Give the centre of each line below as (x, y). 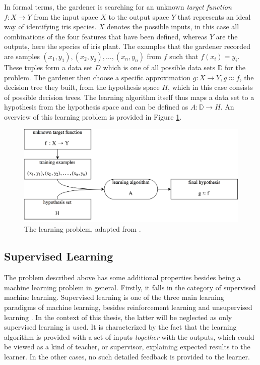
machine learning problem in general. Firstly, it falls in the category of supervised (130, 287)
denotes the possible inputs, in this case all (173, 27)
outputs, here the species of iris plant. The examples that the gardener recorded (127, 46)
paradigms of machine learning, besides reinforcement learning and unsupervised (128, 307)
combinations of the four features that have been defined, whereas (106, 36)
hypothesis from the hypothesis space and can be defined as (96, 107)
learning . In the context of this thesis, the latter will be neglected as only (118, 317)
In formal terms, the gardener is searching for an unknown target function (118, 7)
